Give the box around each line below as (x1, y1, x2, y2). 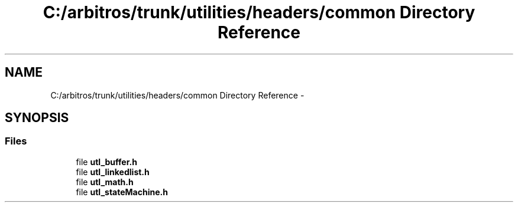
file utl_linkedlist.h (76, 166, 150, 177)
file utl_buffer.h (76, 156, 137, 167)
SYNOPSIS (5, 110, 69, 126)
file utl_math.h (76, 176, 134, 187)
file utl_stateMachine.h (76, 186, 168, 197)
